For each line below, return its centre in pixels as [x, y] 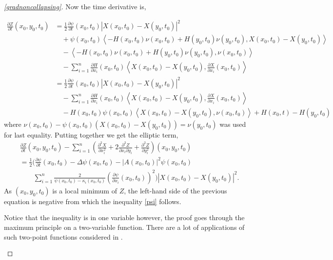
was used [233, 124]
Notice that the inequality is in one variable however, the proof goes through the [124, 217]
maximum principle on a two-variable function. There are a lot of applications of [124, 227]
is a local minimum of [85, 190]
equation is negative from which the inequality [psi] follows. [93, 201]
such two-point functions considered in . [63, 236]
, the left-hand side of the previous [176, 190]
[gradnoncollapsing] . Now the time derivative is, [75, 6]
